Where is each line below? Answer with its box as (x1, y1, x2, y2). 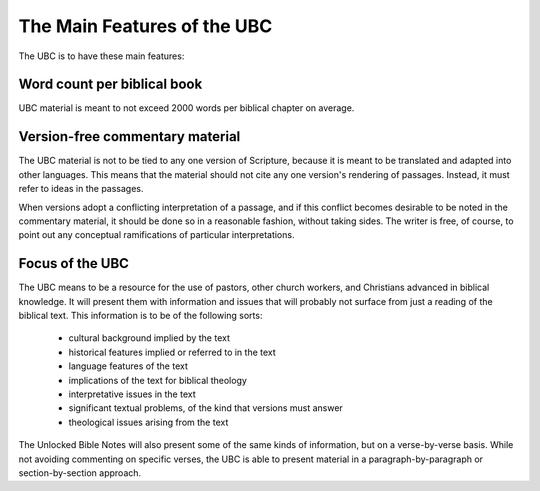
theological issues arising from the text (68, 416, 229, 428)
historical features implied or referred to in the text (68, 346, 277, 358)
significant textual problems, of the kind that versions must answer (68, 402, 344, 414)
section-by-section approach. (18, 466, 142, 479)
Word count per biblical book (18, 76, 203, 93)
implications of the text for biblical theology (68, 374, 247, 386)
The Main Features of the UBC (18, 15, 273, 37)
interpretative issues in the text (68, 388, 196, 400)
